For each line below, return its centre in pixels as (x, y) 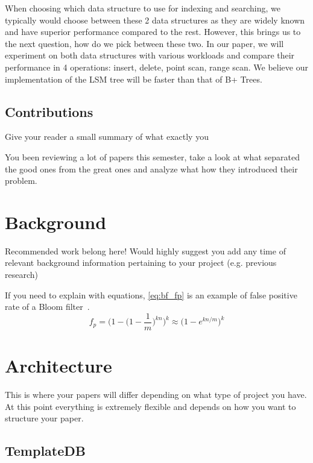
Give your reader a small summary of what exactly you (107, 137)
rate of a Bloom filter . (47, 307)
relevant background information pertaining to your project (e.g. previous (141, 263)
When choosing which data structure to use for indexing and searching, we (143, 8)
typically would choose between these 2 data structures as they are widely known (155, 20)
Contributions (49, 111)
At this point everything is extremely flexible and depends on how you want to (150, 406)
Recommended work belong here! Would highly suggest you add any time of (145, 250)
